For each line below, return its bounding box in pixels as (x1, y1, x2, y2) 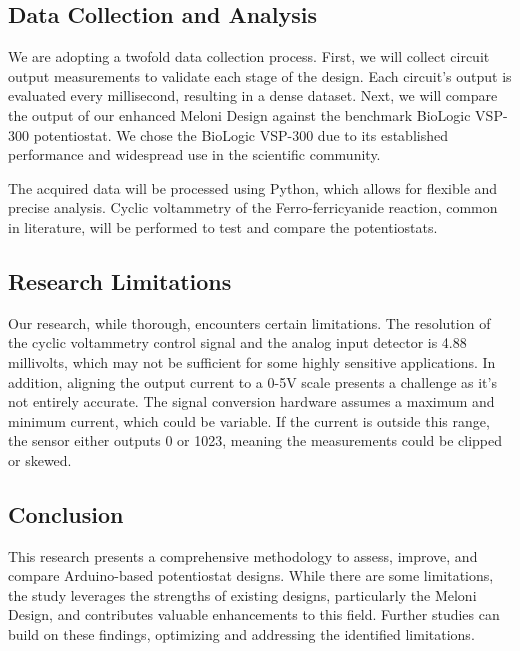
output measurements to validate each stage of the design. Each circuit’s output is (8, 65, 512, 86)
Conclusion (8, 498, 124, 529)
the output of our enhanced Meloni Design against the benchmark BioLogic (8, 104, 471, 125)
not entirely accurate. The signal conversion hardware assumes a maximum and (8, 391, 495, 412)
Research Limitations (8, 265, 232, 296)
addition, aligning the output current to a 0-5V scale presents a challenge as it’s (8, 371, 497, 392)
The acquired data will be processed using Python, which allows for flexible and (8, 177, 498, 198)
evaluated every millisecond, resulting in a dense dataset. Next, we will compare (8, 85, 498, 106)
